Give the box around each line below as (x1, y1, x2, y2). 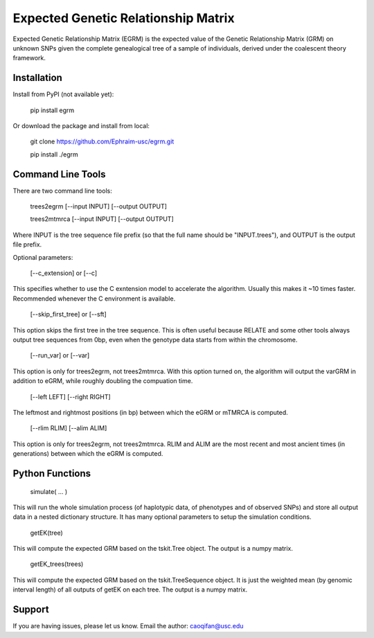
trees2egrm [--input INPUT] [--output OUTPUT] (30, 202, 168, 211)
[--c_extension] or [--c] (30, 269, 98, 277)
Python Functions (12, 468, 91, 479)
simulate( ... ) (30, 487, 68, 495)
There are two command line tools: (12, 186, 112, 195)
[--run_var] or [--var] (30, 351, 90, 360)
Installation (12, 72, 62, 84)
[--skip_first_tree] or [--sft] (30, 310, 107, 319)
